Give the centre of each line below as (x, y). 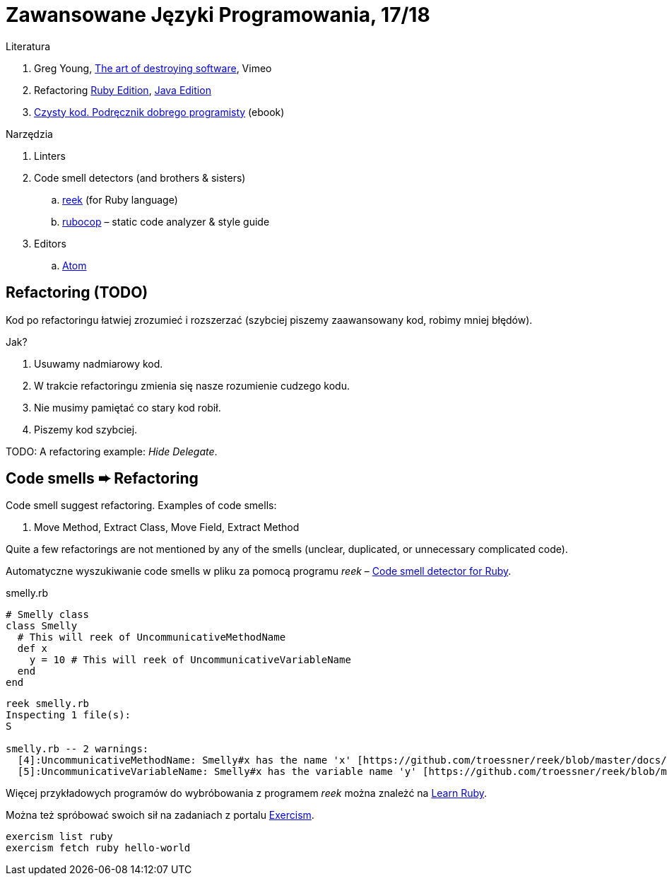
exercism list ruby (59, 837)
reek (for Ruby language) (120, 199)
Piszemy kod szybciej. (86, 429)
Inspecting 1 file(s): (69, 715)
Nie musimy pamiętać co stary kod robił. (128, 407)
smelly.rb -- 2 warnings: (77, 749)
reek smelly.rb (48, 704)
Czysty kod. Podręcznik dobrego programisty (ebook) (159, 112)
